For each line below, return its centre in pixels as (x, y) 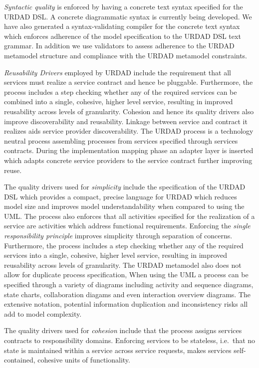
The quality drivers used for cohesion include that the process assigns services (123, 330)
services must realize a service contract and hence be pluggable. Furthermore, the (129, 82)
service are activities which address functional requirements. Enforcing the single (127, 226)
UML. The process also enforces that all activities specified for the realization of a (129, 216)
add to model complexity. (43, 313)
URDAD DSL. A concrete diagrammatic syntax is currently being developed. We (128, 16)
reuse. (13, 170)
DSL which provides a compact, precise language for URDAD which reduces (121, 196)
